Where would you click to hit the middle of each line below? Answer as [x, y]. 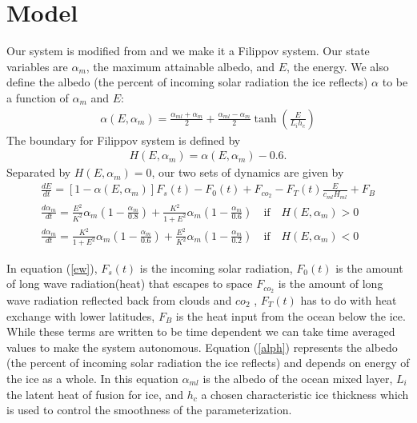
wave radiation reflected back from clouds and [119, 299]
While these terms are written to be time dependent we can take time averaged [201, 331]
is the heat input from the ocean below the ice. [291, 315]
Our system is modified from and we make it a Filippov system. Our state [188, 51]
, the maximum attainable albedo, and [180, 66]
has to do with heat [349, 299]
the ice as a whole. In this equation [92, 378]
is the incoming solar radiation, [216, 267]
